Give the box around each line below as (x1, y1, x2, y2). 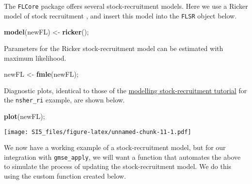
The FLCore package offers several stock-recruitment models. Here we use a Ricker (4, 1, 248, 11)
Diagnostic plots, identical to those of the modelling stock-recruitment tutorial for (4, 85, 247, 95)
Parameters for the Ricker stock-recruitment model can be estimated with (4, 43, 223, 53)
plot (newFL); (4, 111, 45, 121)
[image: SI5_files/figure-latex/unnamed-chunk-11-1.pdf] (4, 128, 191, 135)
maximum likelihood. (4, 52, 66, 63)
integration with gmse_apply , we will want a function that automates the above (4, 151, 241, 162)
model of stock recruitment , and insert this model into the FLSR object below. (4, 10, 237, 20)
